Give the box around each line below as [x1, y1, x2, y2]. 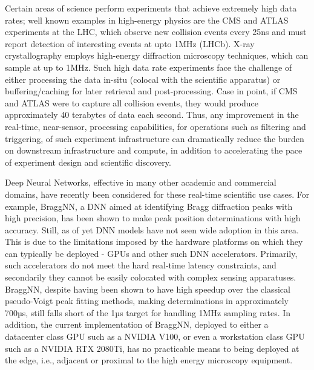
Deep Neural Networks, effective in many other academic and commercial [5, 176, 276, 189]
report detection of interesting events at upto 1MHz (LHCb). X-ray [5, 37, 255, 50]
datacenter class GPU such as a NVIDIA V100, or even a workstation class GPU [5, 330, 305, 343]
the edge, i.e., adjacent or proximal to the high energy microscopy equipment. [5, 354, 293, 366]
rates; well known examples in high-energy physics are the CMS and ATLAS [5, 13, 289, 26]
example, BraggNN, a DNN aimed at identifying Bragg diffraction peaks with [5, 200, 293, 212]
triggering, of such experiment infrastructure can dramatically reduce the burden [5, 132, 304, 144]
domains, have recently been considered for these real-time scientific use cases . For [5, 187, 310, 200]
